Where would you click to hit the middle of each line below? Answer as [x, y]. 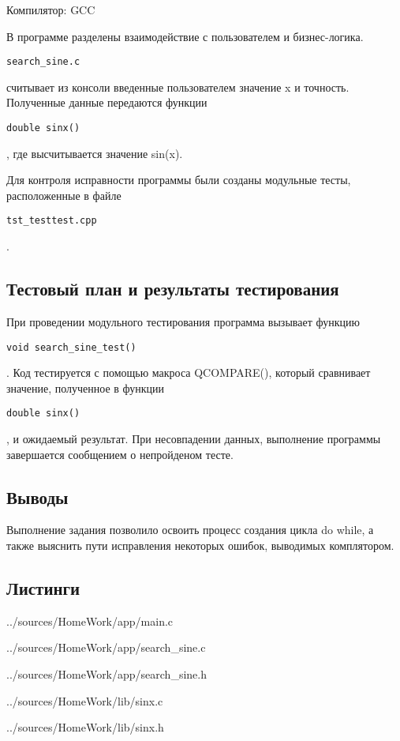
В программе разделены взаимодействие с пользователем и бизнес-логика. [185, 36]
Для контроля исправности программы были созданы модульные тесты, [179, 180]
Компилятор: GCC [51, 9]
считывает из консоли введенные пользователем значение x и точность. [178, 87]
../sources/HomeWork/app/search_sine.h [107, 673]
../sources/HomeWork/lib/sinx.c [85, 700]
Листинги [43, 587]
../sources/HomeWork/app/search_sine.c [106, 647]
